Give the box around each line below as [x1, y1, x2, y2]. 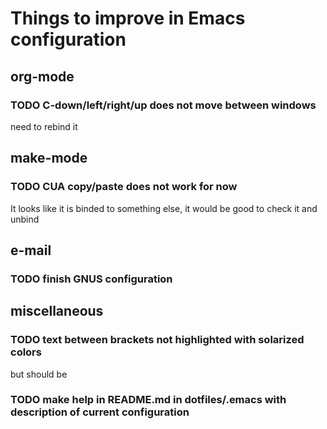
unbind [10, 213, 40, 225]
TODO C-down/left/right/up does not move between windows [10, 98, 317, 112]
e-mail [10, 242, 52, 259]
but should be [10, 368, 68, 380]
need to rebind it [10, 120, 78, 132]
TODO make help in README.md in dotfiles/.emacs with [10, 393, 287, 407]
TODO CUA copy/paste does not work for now [10, 180, 238, 194]
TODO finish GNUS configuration [10, 272, 173, 286]
